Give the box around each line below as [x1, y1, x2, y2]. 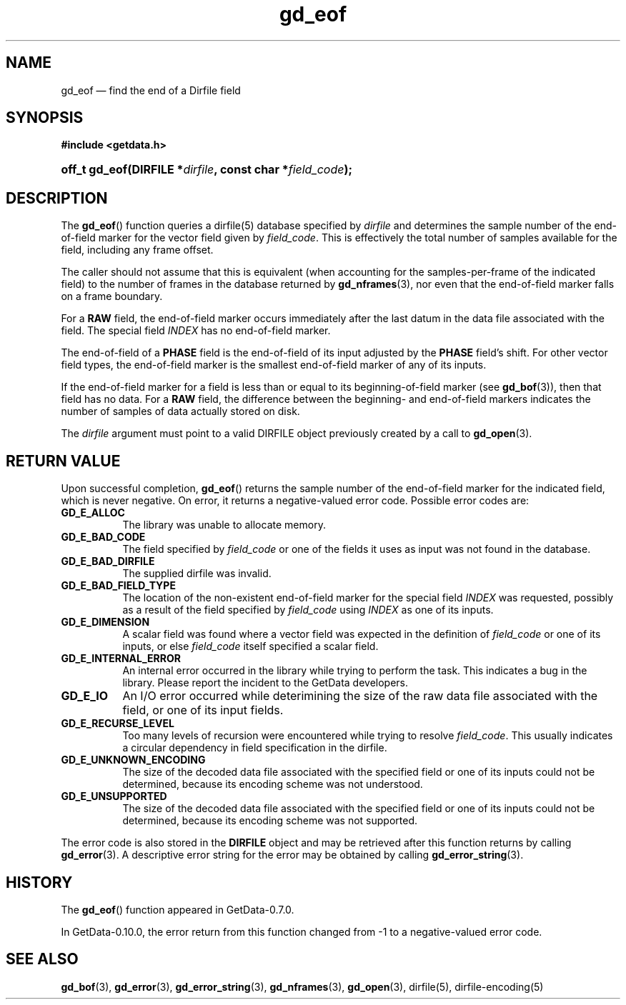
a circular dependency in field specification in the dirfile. [122, 741, 387, 754]
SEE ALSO [6, 950, 79, 969]
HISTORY [6, 873, 73, 891]
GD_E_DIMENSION [61, 616, 150, 629]
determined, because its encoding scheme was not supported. [122, 814, 418, 827]
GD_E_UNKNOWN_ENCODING [61, 754, 206, 766]
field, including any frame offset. [61, 244, 214, 256]
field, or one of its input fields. [122, 703, 284, 718]
